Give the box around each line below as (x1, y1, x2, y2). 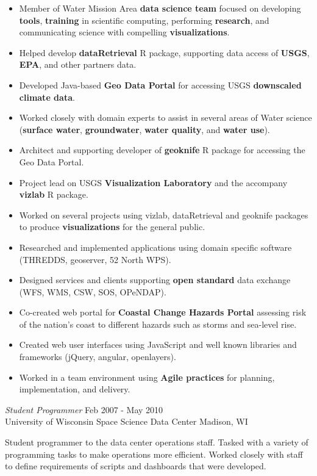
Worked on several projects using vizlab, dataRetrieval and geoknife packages (19, 208, 308, 221)
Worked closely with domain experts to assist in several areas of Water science (19, 111, 312, 124)
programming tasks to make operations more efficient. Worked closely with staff (5, 447, 303, 460)
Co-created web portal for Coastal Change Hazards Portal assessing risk (19, 306, 307, 319)
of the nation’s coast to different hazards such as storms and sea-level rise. (19, 317, 297, 330)
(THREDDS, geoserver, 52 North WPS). (19, 253, 171, 265)
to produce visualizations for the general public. (19, 220, 205, 233)
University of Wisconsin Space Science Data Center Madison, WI (5, 415, 248, 428)
